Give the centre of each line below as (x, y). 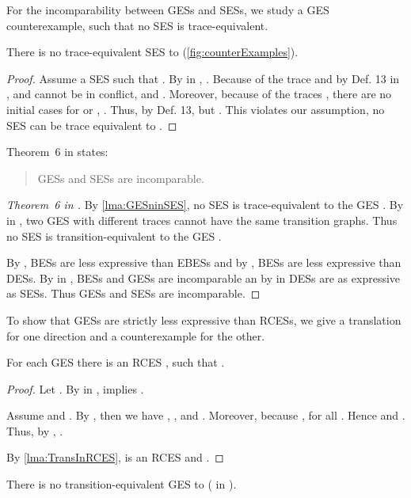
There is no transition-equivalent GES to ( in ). (122, 484)
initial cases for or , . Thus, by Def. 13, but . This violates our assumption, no (196, 109)
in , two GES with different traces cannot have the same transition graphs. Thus (202, 220)
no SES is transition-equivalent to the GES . (114, 236)
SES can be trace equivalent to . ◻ (92, 125)
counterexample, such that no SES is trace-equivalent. (137, 25)
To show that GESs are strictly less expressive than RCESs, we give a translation (204, 319)
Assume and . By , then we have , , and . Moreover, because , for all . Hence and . (206, 415)
